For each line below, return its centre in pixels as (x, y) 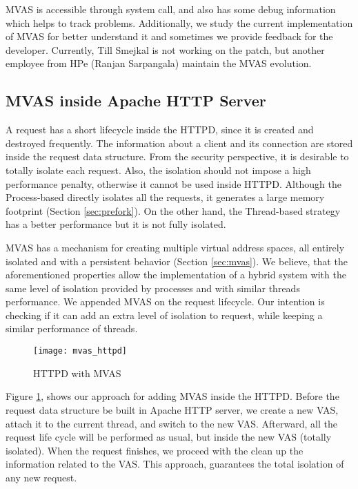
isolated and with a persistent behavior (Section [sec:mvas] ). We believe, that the (177, 261)
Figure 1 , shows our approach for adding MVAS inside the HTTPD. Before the (172, 396)
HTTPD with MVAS (77, 373)
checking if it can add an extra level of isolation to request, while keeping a (164, 315)
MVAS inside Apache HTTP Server (136, 100)
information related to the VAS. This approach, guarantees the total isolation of (175, 464)
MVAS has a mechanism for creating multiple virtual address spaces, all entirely (175, 247)
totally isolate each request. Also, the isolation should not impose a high (158, 170)
